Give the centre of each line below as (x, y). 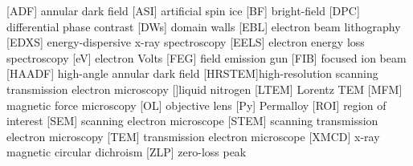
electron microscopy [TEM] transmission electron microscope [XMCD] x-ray (193, 136)
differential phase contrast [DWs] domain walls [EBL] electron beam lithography (204, 26)
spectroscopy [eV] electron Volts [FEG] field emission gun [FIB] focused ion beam (206, 57)
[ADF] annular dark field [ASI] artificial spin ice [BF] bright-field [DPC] (183, 10)
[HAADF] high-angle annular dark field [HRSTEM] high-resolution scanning (192, 73)
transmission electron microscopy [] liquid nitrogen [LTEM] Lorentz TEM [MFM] (204, 89)
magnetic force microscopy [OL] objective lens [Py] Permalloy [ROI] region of (196, 105)
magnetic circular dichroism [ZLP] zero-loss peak (127, 152)
